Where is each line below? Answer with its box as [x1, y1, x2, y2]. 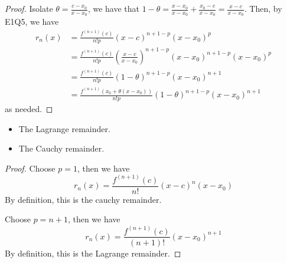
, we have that [87, 2, 139, 14]
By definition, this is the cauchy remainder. [5, 193, 162, 205]
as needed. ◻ [5, 103, 53, 114]
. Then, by [244, 2, 282, 14]
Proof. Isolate [5, 2, 53, 14]
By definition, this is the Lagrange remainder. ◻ [5, 246, 181, 259]
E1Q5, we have [5, 15, 59, 28]
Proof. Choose [5, 162, 56, 174]
